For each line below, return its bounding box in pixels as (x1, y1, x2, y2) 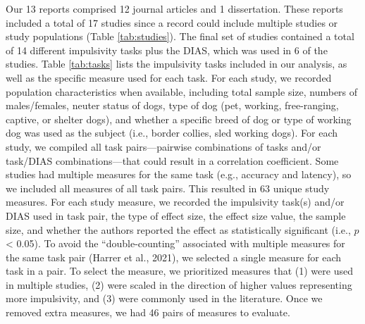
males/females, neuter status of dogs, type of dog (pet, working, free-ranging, (6, 98, 339, 113)
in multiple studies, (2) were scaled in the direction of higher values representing (6, 277, 352, 292)
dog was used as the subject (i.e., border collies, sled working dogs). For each (6, 125, 338, 140)
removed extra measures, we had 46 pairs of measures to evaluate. (6, 305, 290, 320)
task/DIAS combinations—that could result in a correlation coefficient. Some (6, 153, 339, 168)
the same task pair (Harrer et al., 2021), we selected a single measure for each (6, 249, 342, 264)
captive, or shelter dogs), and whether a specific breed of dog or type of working (6, 111, 352, 126)
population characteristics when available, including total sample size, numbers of (6, 84, 358, 99)
